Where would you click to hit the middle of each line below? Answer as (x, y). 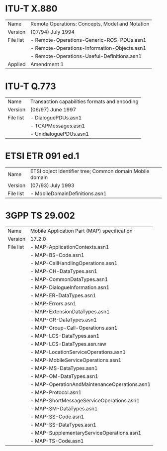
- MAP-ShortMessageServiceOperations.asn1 (85, 400)
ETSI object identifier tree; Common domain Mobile (90, 171)
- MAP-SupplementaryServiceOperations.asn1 (86, 433)
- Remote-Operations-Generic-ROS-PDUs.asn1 (88, 40)
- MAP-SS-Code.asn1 (57, 417)
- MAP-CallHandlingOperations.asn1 (74, 263)
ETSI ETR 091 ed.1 (42, 156)
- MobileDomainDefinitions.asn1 (68, 193)
